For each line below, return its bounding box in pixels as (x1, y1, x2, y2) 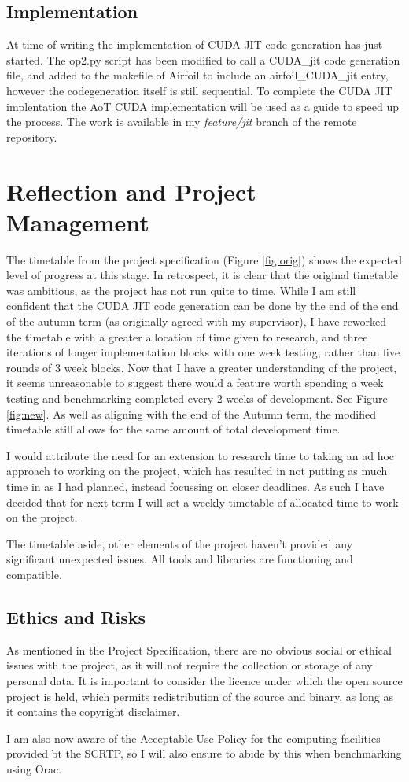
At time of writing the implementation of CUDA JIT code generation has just (6, 36, 383, 53)
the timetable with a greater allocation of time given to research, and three (6, 328, 368, 345)
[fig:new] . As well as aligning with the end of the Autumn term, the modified (6, 405, 376, 422)
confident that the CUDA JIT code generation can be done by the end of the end (6, 297, 399, 314)
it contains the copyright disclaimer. (6, 703, 180, 720)
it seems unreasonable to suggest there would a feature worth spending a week (6, 374, 384, 391)
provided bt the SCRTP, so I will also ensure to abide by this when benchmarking (6, 745, 402, 762)
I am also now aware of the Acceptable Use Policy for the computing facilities (6, 729, 381, 746)
